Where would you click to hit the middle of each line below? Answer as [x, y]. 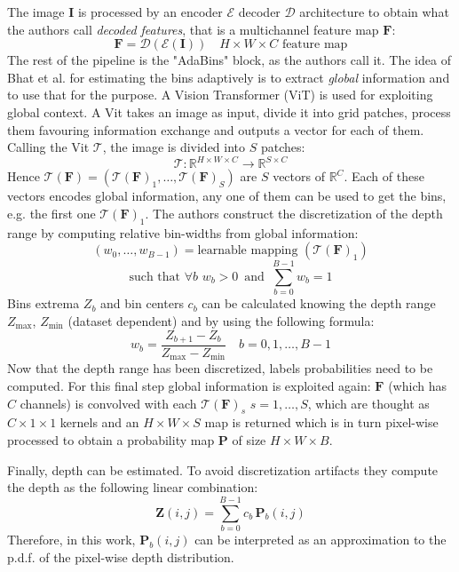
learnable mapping [248, 251]
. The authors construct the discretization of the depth [294, 213]
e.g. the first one [51, 213]
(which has [417, 386]
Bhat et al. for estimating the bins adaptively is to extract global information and [229, 77]
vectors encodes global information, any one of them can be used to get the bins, [227, 196]
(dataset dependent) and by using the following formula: [221, 320]
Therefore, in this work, [71, 539]
